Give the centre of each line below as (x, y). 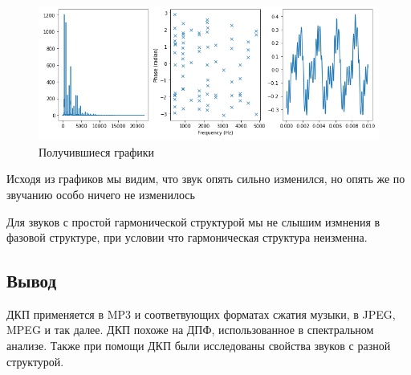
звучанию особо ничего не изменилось (101, 194)
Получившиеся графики (97, 151)
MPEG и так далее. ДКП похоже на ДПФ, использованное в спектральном (190, 330)
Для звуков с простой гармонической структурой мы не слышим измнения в (193, 221)
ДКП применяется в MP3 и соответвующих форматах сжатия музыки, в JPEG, (201, 314)
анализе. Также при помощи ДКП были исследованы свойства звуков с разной (199, 346)
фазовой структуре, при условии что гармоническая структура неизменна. (187, 237)
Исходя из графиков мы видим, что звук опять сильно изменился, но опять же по (206, 179)
